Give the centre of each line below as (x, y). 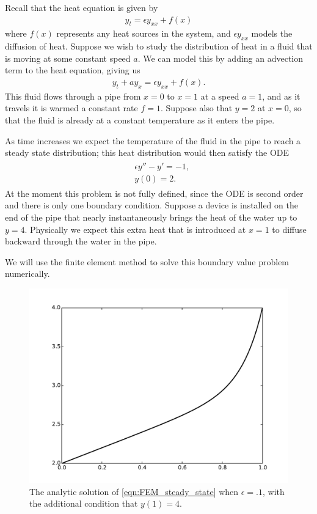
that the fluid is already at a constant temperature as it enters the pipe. (140, 120)
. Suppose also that (196, 108)
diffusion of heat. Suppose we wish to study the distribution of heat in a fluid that (159, 46)
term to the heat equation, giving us (73, 70)
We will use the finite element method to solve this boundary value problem (147, 261)
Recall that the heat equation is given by (82, 7)
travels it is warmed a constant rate (71, 108)
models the (272, 33)
